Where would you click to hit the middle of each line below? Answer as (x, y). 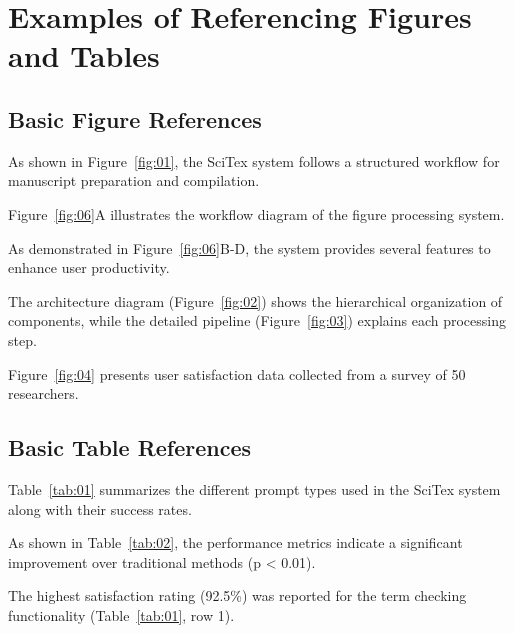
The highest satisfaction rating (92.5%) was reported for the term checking (237, 595)
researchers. (43, 393)
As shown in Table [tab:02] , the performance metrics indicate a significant (235, 542)
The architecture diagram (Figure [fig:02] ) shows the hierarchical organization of (255, 300)
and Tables (84, 55)
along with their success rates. (100, 508)
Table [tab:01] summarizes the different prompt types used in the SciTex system (254, 488)
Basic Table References (130, 447)
